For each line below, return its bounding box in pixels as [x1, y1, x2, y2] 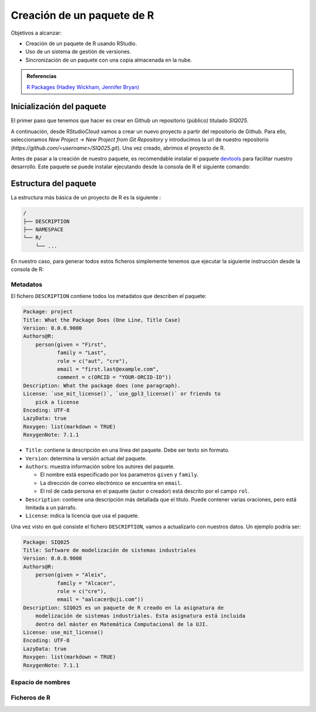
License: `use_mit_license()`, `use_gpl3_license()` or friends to [23, 391, 221, 397]
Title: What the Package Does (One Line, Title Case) [23, 317, 181, 323]
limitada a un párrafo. [25, 504, 77, 511]
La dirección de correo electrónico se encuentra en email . [40, 479, 183, 486]
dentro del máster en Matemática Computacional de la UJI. [35, 621, 209, 628]
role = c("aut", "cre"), [57, 358, 129, 364]
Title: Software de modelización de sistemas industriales [23, 547, 196, 554]
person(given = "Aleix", [35, 572, 107, 578]
